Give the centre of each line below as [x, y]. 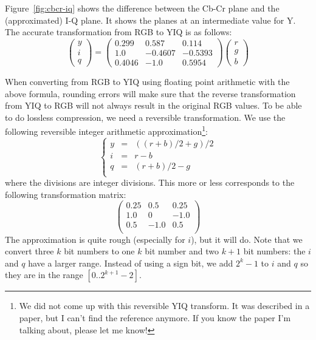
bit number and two [182, 251]
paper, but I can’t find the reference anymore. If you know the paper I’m [155, 317]
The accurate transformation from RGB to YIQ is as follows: [118, 32]
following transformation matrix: [66, 194]
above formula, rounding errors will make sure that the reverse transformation [150, 93]
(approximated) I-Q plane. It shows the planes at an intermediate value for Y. [150, 20]
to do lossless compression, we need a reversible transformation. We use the [145, 117]
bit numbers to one [99, 251]
